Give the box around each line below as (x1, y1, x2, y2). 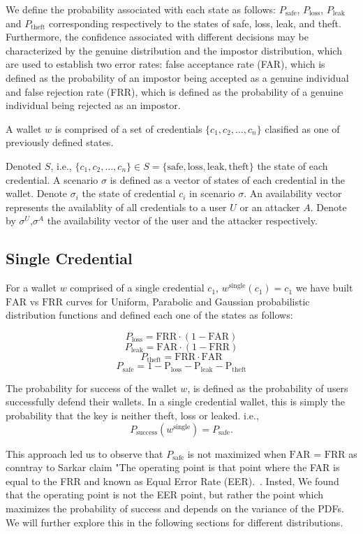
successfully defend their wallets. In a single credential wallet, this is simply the (6, 394, 345, 409)
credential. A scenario (6, 172, 98, 187)
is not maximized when (187, 446, 286, 461)
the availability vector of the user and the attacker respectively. (47, 213, 318, 228)
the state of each (257, 158, 328, 173)
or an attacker (239, 199, 300, 214)
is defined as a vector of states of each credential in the (110, 172, 346, 187)
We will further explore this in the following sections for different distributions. (6, 514, 343, 529)
